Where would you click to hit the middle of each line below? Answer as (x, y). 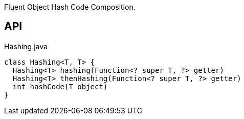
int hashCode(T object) (60, 86)
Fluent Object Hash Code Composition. (70, 7)
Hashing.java (26, 46)
